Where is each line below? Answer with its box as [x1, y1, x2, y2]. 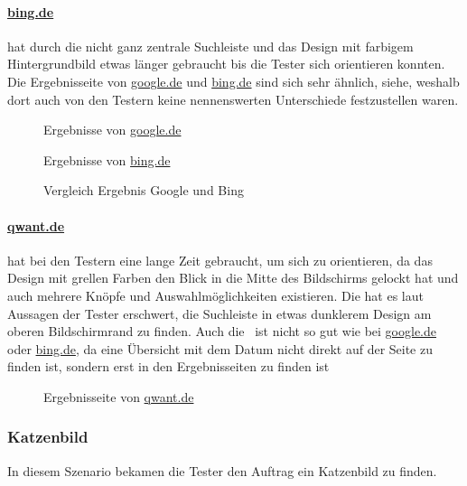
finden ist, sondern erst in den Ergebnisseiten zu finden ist [7, 357, 330, 376]
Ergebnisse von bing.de [43, 150, 171, 169]
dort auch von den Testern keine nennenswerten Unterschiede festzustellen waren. [7, 89, 459, 108]
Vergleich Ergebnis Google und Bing [43, 181, 244, 200]
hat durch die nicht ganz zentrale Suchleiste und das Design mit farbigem [7, 36, 414, 55]
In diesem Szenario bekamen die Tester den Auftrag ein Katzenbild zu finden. [7, 461, 437, 480]
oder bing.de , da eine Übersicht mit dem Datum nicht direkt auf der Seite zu [7, 339, 433, 358]
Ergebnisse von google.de [43, 120, 182, 139]
